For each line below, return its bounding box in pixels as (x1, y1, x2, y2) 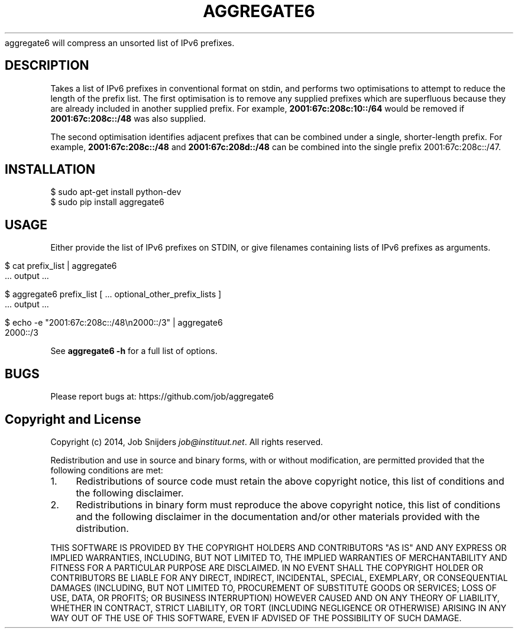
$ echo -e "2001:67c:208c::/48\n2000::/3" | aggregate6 (5, 317, 223, 328)
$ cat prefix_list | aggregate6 (5, 261, 117, 271)
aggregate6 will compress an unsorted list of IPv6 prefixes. (5, 37, 235, 48)
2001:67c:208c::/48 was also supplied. (50, 113, 206, 124)
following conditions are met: (50, 465, 163, 475)
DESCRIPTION (5, 58, 89, 73)
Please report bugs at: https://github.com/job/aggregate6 (50, 391, 274, 402)
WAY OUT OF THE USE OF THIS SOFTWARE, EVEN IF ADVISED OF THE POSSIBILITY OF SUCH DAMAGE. (50, 612, 462, 623)
